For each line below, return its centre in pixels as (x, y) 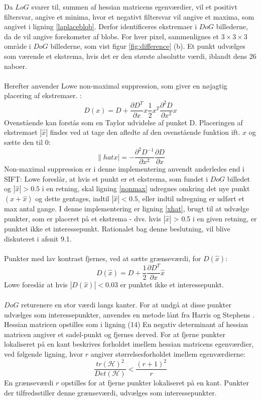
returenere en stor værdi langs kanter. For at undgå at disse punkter (126, 304)
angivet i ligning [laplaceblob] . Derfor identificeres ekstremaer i (101, 26)
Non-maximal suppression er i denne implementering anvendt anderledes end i (124, 169)
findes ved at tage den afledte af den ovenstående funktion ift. (145, 132)
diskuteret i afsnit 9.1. (38, 238)
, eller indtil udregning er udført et (191, 198)
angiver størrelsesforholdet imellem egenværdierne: (168, 353)
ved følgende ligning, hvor (44, 353)
